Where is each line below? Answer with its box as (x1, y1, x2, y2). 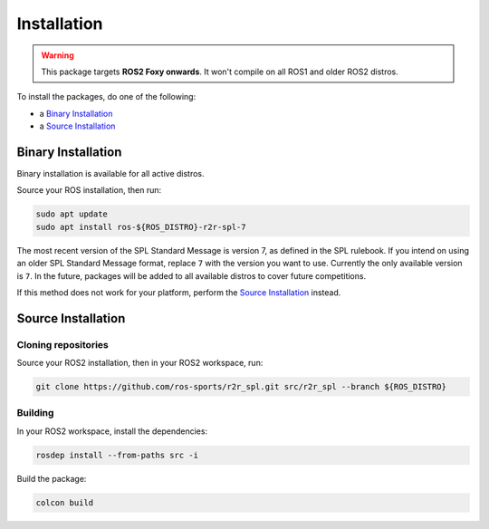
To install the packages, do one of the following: (16, 91, 197, 102)
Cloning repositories (16, 338, 109, 351)
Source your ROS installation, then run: (16, 185, 162, 196)
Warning (41, 50, 74, 61)
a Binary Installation (39, 108, 113, 119)
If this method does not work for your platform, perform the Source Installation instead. (16, 286, 341, 298)
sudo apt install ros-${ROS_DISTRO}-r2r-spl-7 (35, 222, 246, 232)
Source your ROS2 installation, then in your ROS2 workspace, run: (16, 358, 264, 369)
